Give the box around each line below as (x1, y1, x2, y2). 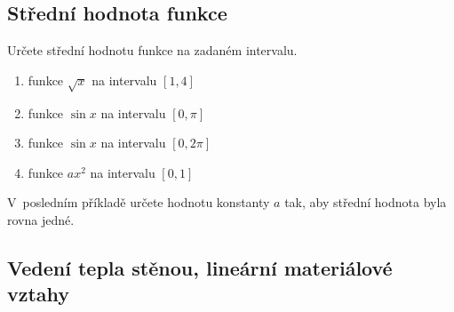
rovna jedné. (7, 210, 75, 228)
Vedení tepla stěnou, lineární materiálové (7, 253, 393, 281)
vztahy (7, 280, 70, 308)
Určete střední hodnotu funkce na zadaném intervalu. (7, 41, 298, 60)
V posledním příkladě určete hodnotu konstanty (7, 193, 270, 212)
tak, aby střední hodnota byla (284, 193, 447, 212)
